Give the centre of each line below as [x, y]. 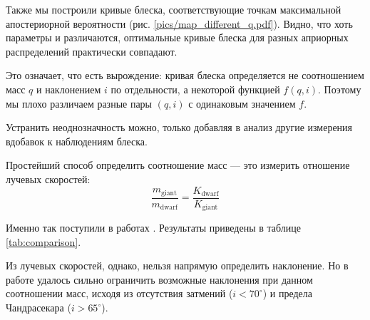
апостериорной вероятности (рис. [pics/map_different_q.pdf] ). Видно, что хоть [179, 23]
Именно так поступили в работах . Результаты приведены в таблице [153, 228]
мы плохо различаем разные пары [79, 103]
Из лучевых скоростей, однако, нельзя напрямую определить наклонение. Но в [177, 265]
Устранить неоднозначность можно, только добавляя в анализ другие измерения [179, 127]
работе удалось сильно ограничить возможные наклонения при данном [159, 279]
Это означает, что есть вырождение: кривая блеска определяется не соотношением [185, 75]
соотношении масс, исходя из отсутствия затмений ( [119, 293]
